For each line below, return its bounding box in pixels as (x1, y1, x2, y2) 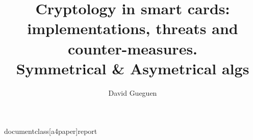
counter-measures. (67, 38, 198, 59)
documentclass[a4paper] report (4, 126, 97, 136)
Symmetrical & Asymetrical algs (16, 58, 249, 78)
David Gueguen (108, 87, 157, 98)
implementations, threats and (27, 18, 238, 39)
